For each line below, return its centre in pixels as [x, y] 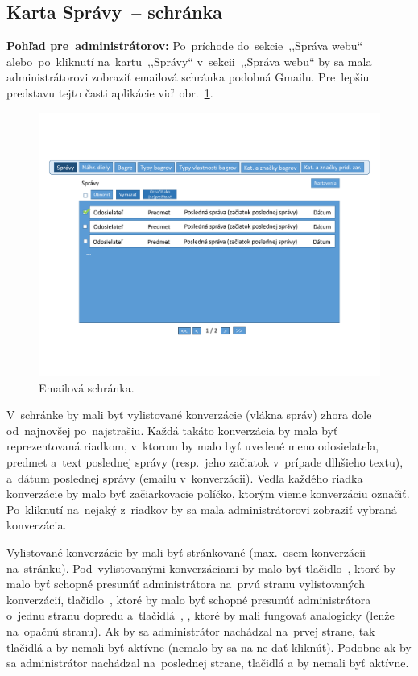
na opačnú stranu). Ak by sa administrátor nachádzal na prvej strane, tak [191, 631]
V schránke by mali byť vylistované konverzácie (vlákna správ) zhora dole [189, 415]
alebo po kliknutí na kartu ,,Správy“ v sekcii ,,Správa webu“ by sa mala [189, 61]
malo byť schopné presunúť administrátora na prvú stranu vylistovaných [186, 584]
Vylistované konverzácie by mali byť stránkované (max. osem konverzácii [186, 552]
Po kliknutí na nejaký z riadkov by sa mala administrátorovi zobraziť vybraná [202, 509]
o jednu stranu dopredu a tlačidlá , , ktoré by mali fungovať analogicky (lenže [201, 615]
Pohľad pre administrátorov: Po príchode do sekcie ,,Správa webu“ [185, 46]
